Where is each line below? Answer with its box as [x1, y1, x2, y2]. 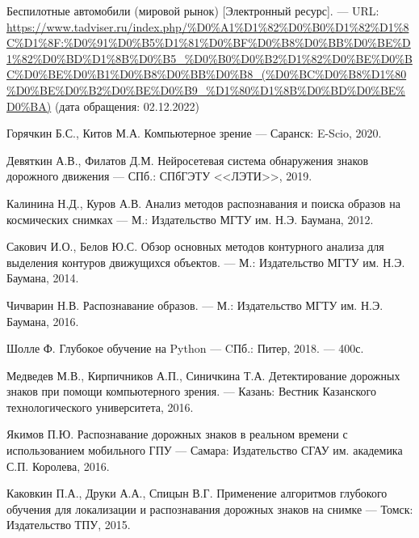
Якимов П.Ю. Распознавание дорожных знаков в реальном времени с [6, 426, 348, 443]
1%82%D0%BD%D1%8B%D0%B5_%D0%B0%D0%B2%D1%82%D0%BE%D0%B [6, 49, 413, 66]
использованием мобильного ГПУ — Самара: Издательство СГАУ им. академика [6, 442, 403, 459]
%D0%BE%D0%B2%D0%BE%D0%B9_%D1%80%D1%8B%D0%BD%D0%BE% [6, 81, 406, 98]
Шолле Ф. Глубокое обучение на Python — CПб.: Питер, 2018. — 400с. [6, 340, 364, 357]
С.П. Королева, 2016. [6, 457, 110, 474]
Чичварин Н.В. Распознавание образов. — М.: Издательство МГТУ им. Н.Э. [6, 296, 383, 313]
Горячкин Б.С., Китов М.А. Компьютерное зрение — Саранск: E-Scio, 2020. [6, 125, 382, 142]
